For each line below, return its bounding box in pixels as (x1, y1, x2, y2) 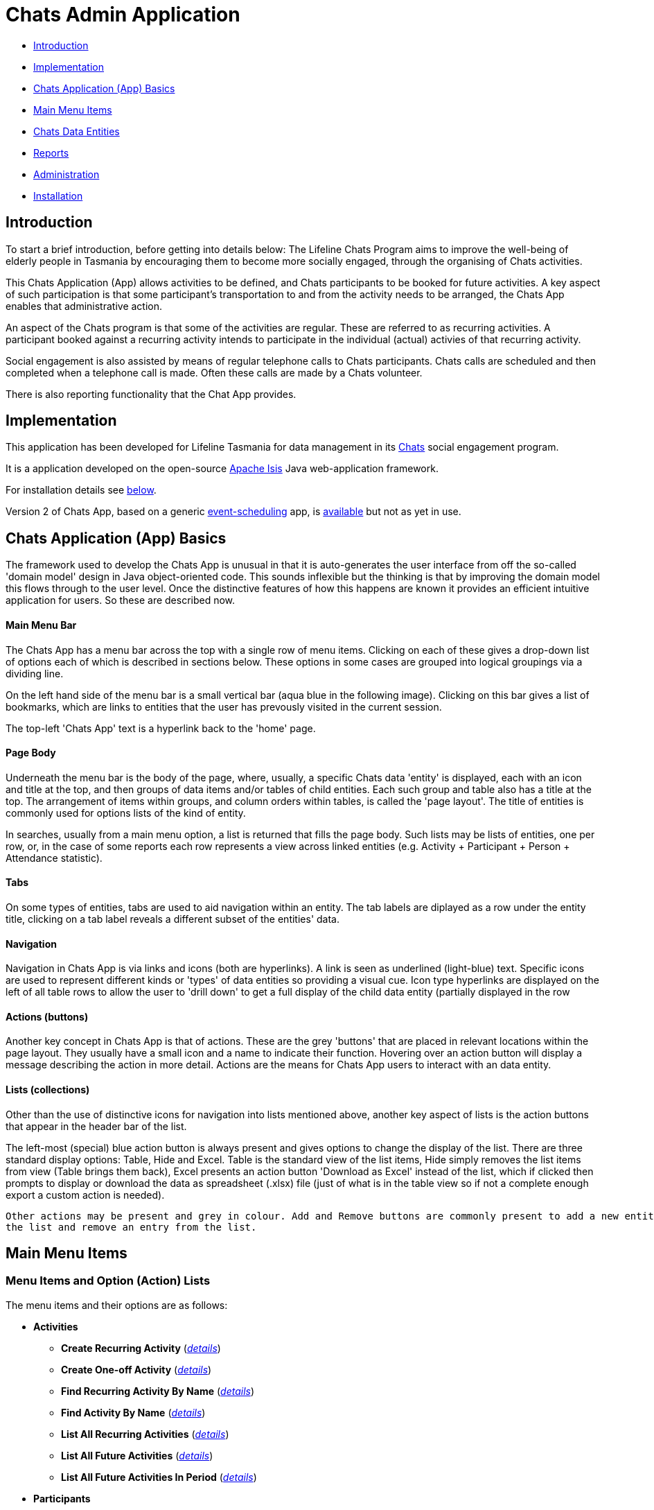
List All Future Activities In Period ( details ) (61, 1470, 257, 1483)
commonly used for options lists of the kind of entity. (6, 806, 246, 819)
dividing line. (6, 667, 64, 679)
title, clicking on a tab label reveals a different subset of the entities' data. (6, 912, 339, 925)
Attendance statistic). (6, 851, 103, 864)
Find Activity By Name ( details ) (61, 1406, 206, 1418)
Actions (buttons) (6, 1010, 89, 1023)
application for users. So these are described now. (6, 594, 236, 607)
